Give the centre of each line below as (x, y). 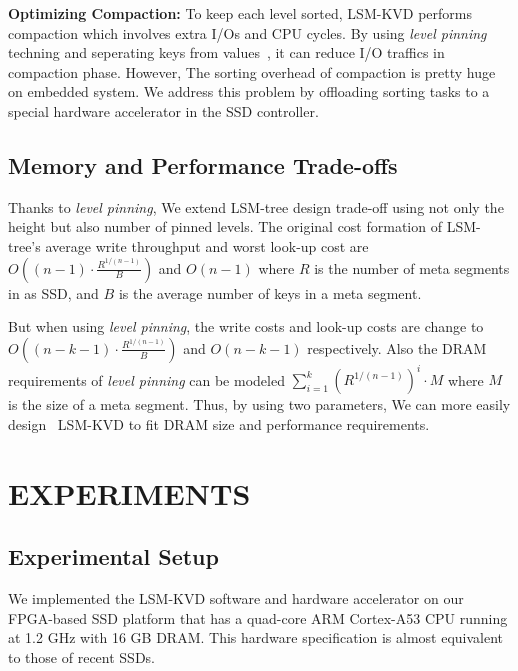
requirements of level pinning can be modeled (146, 379)
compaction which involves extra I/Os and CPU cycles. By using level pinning (247, 32)
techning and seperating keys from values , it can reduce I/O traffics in (226, 52)
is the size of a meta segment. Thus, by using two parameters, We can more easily (259, 404)
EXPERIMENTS (129, 492)
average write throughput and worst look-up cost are (207, 245)
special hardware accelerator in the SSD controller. (163, 110)
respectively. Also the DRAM (397, 347)
